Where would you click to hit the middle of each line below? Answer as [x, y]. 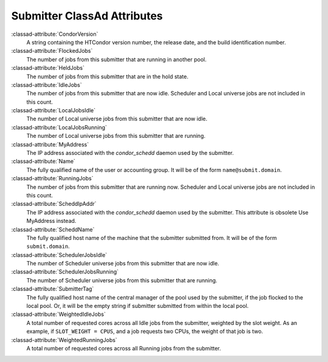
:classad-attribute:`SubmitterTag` [53, 289]
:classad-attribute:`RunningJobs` [52, 179]
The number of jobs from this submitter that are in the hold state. [107, 77]
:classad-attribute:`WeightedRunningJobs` [64, 340]
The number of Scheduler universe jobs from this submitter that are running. [122, 280]
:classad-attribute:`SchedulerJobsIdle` [59, 254]
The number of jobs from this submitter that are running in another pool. [116, 59]
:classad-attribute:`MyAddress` [50, 144]
